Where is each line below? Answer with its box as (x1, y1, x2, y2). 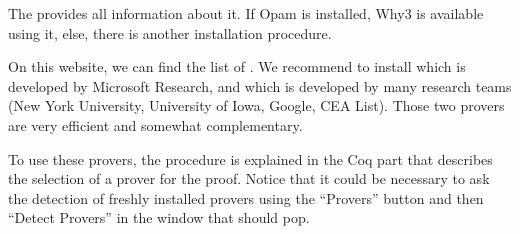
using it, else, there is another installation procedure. (8, 22, 332, 43)
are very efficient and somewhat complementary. (8, 114, 303, 135)
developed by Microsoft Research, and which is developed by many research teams (8, 75, 512, 96)
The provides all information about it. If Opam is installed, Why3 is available (8, 3, 484, 23)
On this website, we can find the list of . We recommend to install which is (8, 56, 466, 77)
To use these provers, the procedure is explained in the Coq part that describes (8, 148, 493, 169)
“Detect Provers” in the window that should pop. (8, 207, 310, 228)
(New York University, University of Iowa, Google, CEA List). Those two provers (8, 95, 505, 116)
